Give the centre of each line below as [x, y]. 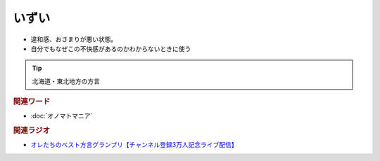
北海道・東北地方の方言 [66, 81]
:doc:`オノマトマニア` [62, 116]
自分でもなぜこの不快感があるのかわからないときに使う [111, 48]
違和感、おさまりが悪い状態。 [74, 39]
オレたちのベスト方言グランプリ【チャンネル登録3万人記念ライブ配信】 [134, 145]
